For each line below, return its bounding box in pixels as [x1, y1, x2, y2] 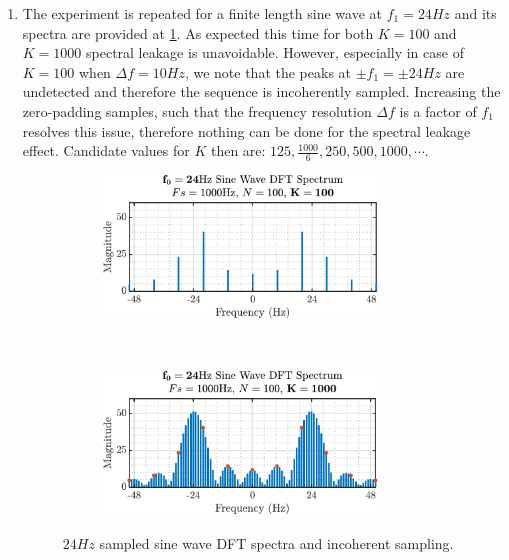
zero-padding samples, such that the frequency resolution [22, 100, 372, 121]
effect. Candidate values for [22, 140, 190, 161]
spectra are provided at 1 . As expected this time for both [22, 22, 374, 43]
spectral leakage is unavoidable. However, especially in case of [86, 42, 464, 63]
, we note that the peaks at [184, 61, 352, 82]
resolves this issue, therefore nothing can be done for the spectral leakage [22, 120, 471, 141]
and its [454, 3, 497, 23]
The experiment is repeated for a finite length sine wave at [22, 3, 382, 23]
